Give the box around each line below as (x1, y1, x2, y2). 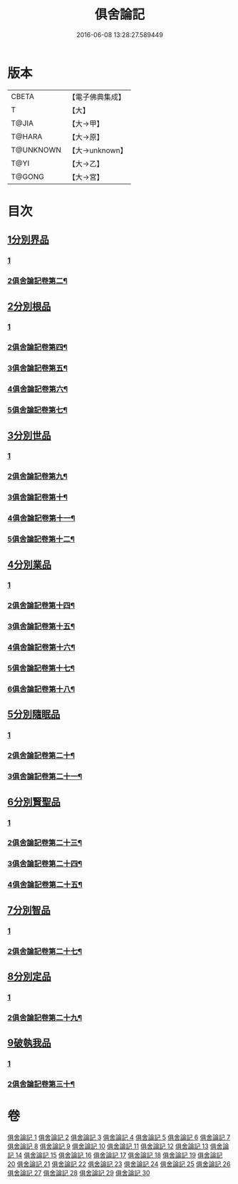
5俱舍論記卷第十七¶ (7, 663, 75, 673)
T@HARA (11, 131, 43, 141)
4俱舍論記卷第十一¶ (7, 514, 76, 524)
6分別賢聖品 (7, 796, 61, 808)
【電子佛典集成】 (68, 92, 126, 102)
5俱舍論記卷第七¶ (7, 405, 68, 415)
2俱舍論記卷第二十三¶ (7, 838, 83, 848)
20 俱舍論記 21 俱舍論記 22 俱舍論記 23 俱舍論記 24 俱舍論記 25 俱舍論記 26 (7, 1159, 231, 1168)
